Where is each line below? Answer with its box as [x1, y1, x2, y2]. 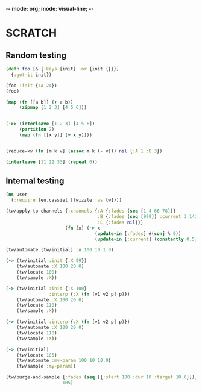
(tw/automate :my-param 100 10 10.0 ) [16, 358, 112, 364]
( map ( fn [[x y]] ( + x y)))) [19, 132, 93, 138]
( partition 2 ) [19, 127, 55, 133]
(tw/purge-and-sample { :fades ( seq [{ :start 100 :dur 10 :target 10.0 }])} [5, 374, 198, 380]
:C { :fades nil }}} [97, 219, 144, 225]
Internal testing [5, 176, 65, 186]
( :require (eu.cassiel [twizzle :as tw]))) [11, 197, 122, 204]
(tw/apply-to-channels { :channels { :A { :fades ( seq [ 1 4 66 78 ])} [5, 208, 176, 214]
